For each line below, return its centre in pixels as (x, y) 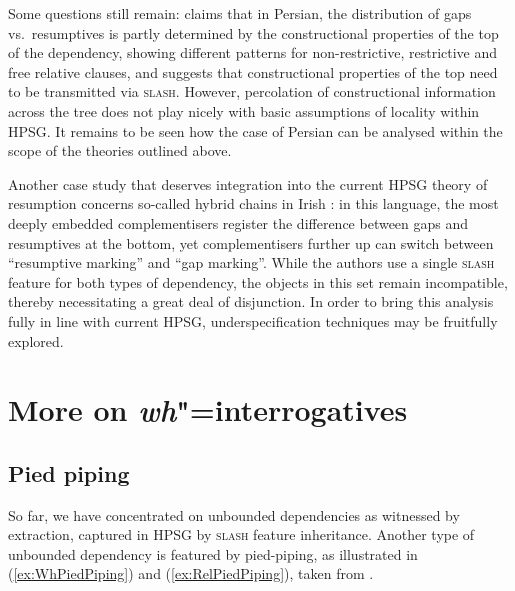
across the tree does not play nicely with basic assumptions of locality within (244, 110)
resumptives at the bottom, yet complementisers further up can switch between (251, 242)
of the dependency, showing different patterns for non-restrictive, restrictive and (253, 52)
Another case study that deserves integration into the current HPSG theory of (248, 183)
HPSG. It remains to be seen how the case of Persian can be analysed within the (255, 130)
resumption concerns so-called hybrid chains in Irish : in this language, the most (253, 203)
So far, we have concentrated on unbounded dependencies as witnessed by (234, 514)
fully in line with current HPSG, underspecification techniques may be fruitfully (253, 320)
